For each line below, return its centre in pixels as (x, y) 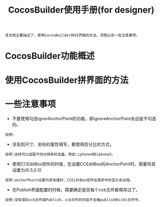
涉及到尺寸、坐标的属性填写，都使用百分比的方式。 (63, 144)
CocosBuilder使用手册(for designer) (81, 10)
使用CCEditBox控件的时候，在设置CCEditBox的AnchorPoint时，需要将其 (84, 164)
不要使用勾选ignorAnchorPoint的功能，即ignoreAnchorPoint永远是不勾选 (84, 118)
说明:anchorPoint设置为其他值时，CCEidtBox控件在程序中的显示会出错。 (69, 180)
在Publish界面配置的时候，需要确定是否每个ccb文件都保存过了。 (76, 190)
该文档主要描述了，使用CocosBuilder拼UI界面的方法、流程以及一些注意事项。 (73, 35)
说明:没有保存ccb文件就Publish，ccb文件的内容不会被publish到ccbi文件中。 (73, 200)
